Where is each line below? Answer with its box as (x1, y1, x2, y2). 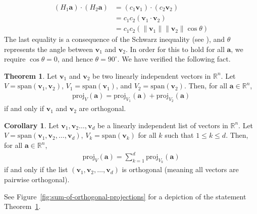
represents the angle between (4, 43, 93, 54)
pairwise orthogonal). (4, 174, 70, 184)
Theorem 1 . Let (4, 70, 58, 81)
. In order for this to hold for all (125, 43, 225, 54)
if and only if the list (4, 164, 68, 175)
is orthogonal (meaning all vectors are (122, 164, 239, 175)
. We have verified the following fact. (117, 54, 231, 64)
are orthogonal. (79, 103, 126, 114)
